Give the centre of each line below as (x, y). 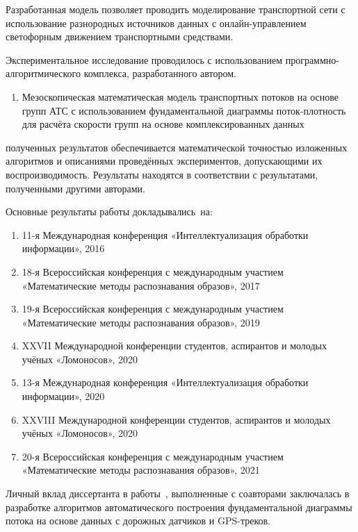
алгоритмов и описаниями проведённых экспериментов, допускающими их (164, 161)
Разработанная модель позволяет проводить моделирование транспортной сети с (176, 9)
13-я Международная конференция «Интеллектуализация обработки (165, 382)
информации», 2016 (63, 248)
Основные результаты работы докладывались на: (109, 211)
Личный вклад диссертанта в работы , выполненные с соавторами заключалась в (178, 493)
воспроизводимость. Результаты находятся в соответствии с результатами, (162, 174)
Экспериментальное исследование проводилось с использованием (144, 59)
